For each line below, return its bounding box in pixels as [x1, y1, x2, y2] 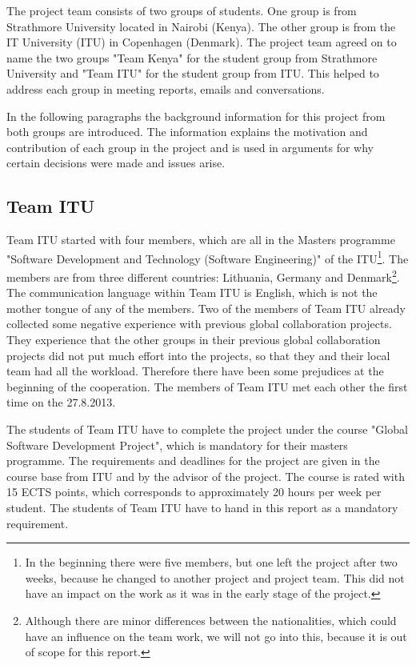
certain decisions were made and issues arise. [6, 154, 226, 171]
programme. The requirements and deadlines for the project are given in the [6, 452, 380, 469]
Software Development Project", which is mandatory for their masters [6, 436, 348, 453]
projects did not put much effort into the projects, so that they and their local [6, 347, 390, 363]
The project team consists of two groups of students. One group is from [6, 2, 357, 18]
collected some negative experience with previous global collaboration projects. [6, 315, 392, 332]
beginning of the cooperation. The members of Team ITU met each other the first [6, 378, 408, 395]
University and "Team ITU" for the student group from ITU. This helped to [6, 65, 379, 82]
